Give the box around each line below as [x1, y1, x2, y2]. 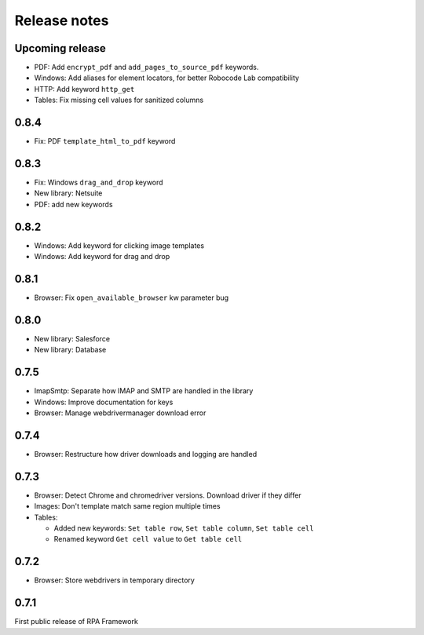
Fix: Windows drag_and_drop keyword [34, 177, 164, 188]
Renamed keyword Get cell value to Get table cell [53, 535, 243, 544]
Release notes [14, 12, 109, 29]
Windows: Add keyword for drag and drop [34, 252, 170, 261]
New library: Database [34, 345, 107, 355]
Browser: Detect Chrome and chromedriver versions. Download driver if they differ [34, 491, 302, 500]
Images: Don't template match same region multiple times [34, 502, 221, 511]
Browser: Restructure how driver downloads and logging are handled [34, 449, 258, 458]
